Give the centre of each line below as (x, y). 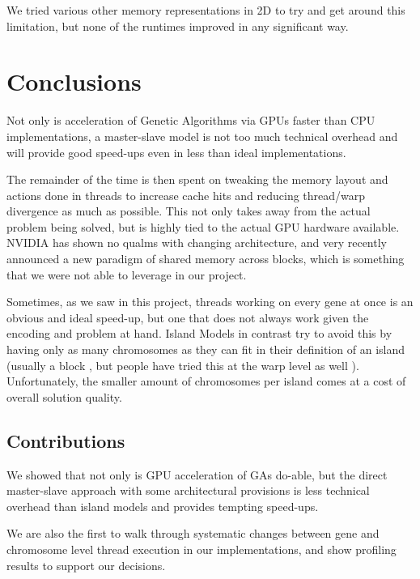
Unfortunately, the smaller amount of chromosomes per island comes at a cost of (206, 381)
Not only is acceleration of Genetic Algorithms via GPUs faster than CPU (191, 120)
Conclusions (74, 81)
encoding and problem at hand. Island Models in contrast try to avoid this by (199, 333)
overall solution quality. (64, 396)
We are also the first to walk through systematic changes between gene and (193, 533)
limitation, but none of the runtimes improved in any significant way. (178, 26)
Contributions (66, 440)
